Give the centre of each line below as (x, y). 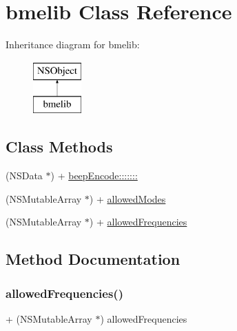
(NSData (24, 175)
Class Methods (59, 147)
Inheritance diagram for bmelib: (73, 44)
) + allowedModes (127, 198)
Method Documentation (93, 259)
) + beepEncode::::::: (94, 175)
